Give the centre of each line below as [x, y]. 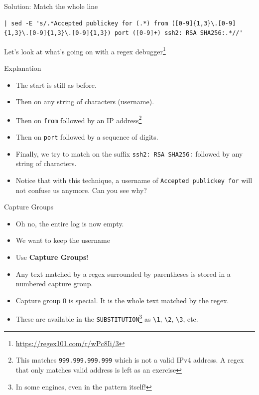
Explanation [23, 68]
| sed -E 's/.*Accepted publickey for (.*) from [86, 23]
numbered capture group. [54, 284]
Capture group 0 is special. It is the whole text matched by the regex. [122, 300]
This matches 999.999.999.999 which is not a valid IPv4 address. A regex [130, 360]
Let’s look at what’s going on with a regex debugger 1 [85, 50]
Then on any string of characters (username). [85, 101]
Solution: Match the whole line [51, 6]
